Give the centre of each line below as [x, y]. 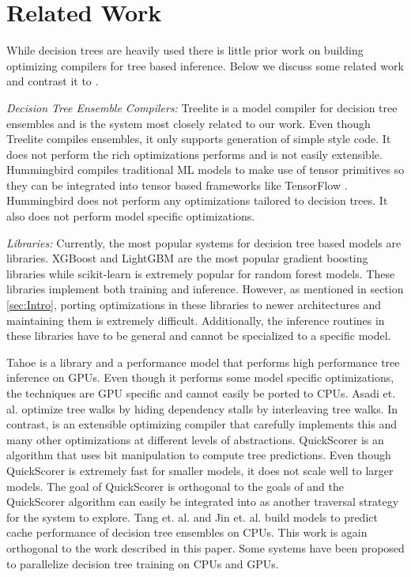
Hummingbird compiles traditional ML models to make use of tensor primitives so [205, 170]
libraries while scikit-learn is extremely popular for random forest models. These [201, 273]
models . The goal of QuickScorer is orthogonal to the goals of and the [175, 486]
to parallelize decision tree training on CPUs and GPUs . [143, 563]
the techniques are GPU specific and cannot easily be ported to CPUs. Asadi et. [201, 393]
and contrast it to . [53, 81]
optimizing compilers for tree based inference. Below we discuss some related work [205, 65]
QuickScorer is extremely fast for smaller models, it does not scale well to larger [200, 470]
